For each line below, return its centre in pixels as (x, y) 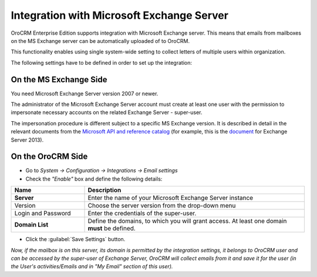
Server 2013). (27, 140)
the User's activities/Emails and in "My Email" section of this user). (92, 266)
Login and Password (43, 213)
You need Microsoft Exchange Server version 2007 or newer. (85, 94)
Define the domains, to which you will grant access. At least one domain (187, 221)
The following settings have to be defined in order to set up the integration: (101, 62)
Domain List (31, 225)
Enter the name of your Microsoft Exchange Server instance (171, 198)
